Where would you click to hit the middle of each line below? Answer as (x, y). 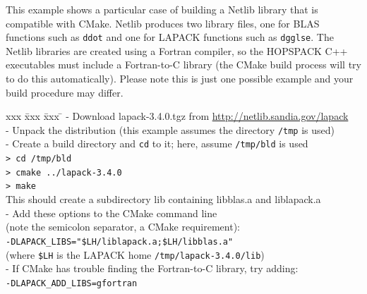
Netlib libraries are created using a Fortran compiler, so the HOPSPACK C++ (177, 50)
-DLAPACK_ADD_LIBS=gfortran (72, 283)
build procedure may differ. (65, 92)
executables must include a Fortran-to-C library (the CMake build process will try (183, 65)
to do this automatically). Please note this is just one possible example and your (180, 79)
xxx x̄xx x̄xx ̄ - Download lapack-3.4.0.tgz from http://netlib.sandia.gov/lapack (177, 116)
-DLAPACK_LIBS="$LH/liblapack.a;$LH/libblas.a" (120, 241)
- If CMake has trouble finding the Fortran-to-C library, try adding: (152, 268)
